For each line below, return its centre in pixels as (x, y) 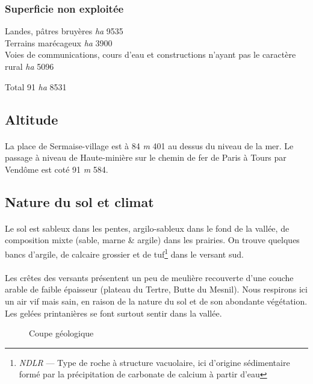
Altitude (32, 119)
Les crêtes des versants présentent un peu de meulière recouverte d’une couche (149, 277)
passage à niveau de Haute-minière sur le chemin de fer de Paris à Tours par (146, 157)
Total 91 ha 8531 (36, 86)
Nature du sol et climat (79, 201)
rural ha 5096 (29, 66)
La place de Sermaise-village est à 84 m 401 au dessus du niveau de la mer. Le (149, 145)
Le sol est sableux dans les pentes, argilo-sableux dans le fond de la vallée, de (147, 228)
